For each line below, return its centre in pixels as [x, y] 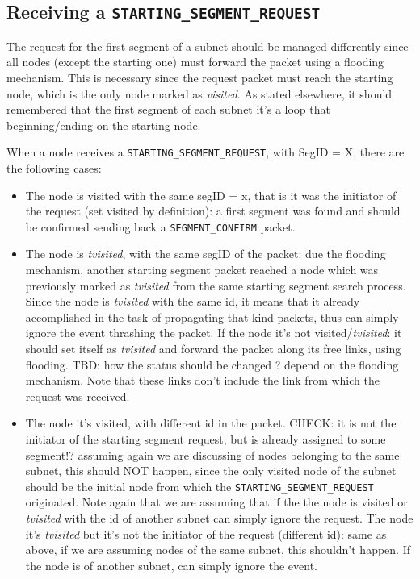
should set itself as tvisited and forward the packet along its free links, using [213, 348]
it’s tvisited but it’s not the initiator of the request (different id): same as [206, 533]
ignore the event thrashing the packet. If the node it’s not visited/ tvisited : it [214, 333]
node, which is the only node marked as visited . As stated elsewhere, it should [199, 93]
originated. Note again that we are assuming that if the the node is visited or [216, 502]
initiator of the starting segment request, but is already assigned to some [206, 438]
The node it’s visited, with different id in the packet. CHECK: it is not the [211, 423]
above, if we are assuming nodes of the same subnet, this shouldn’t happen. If [218, 550]
